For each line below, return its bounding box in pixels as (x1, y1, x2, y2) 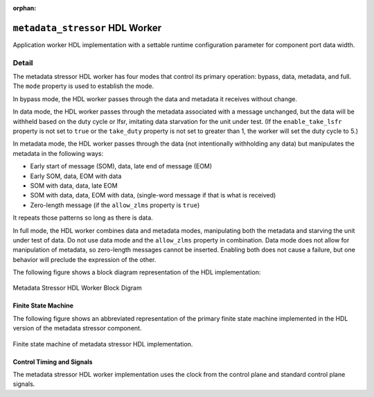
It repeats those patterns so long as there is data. (12, 213, 154, 222)
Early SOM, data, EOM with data (30, 172, 122, 180)
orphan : (12, 4, 37, 12)
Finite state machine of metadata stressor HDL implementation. (12, 339, 193, 348)
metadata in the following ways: (12, 149, 104, 157)
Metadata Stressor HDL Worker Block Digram (12, 284, 142, 292)
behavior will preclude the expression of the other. (12, 255, 157, 263)
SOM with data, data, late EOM (30, 181, 118, 190)
